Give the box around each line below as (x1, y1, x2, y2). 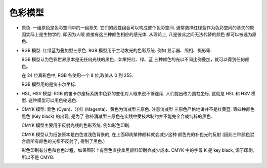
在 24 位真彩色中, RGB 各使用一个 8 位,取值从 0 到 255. (21, 72, 133, 78)
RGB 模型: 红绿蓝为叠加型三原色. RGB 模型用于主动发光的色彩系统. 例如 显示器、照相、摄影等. (21, 47, 212, 53)
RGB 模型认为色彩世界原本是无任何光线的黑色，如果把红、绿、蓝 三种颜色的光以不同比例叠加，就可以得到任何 (21, 57, 245, 63)
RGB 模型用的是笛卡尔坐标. (21, 81, 77, 87)
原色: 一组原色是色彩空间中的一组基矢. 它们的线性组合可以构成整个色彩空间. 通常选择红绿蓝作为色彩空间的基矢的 (21, 25, 250, 31)
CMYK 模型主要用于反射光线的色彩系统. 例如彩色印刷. (21, 122, 131, 128)
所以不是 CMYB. (21, 154, 54, 160)
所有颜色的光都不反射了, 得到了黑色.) (30, 138, 105, 144)
